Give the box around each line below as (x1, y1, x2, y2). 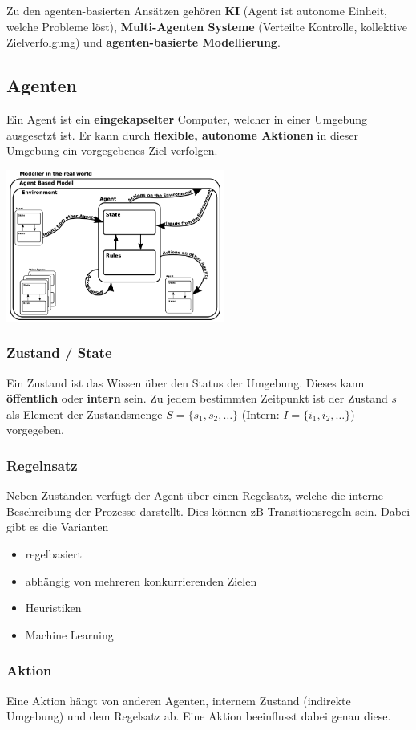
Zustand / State (6, 343, 112, 363)
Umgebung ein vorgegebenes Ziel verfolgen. (6, 142, 218, 159)
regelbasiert (25, 545, 82, 562)
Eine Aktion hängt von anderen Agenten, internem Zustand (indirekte (6, 691, 351, 708)
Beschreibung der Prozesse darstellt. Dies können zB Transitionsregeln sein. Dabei (6, 502, 410, 519)
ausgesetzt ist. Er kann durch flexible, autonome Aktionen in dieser (6, 126, 359, 143)
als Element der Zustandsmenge (6, 405, 163, 422)
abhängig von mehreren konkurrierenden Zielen (25, 572, 257, 589)
